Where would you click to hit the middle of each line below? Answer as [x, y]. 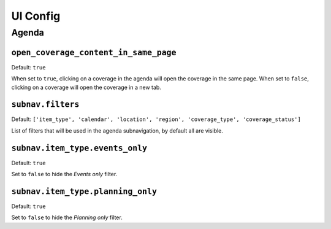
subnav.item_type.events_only [79, 148]
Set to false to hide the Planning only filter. [67, 217]
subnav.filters [45, 105]
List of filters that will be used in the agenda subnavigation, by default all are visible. [117, 130]
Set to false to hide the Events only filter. [64, 174]
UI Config [36, 16]
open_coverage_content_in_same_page [94, 52]
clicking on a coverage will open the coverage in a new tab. [86, 87]
